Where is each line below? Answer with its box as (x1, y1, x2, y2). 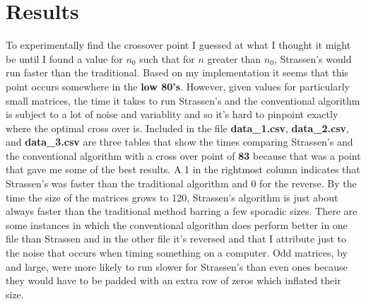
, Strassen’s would (273, 51, 352, 66)
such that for (139, 51, 195, 66)
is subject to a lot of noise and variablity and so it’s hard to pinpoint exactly (6, 107, 338, 122)
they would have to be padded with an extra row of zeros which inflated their (6, 273, 341, 288)
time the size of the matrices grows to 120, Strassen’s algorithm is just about (6, 189, 338, 204)
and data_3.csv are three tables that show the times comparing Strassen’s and (6, 134, 353, 149)
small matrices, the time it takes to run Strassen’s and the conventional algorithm (6, 93, 360, 107)
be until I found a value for (6, 51, 123, 66)
